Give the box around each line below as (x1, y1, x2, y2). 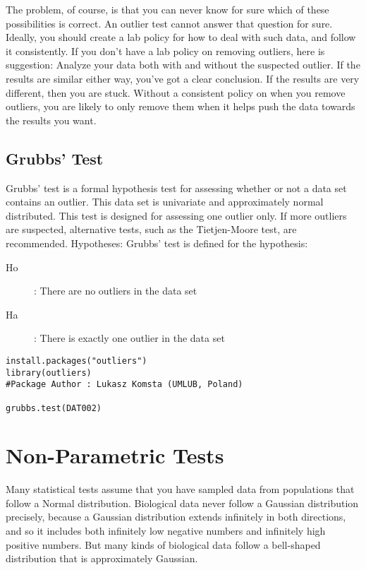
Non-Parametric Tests (6, 441, 224, 470)
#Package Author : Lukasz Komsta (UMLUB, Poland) (6, 379, 243, 390)
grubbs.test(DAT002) (6, 403, 102, 413)
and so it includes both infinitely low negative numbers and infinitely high (6, 523, 326, 538)
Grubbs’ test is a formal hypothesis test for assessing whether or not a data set (6, 180, 347, 195)
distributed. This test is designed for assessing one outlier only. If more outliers (6, 208, 347, 222)
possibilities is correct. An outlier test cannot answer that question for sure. (6, 16, 333, 30)
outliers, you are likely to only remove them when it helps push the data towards (6, 99, 355, 114)
